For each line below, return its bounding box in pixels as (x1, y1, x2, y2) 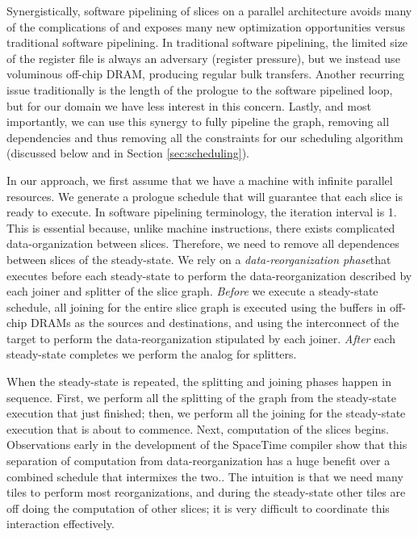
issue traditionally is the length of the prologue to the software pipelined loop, (6, 81, 393, 98)
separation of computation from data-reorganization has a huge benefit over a (6, 452, 391, 469)
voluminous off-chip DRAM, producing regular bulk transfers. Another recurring (6, 65, 404, 82)
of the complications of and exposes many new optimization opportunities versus (6, 18, 406, 35)
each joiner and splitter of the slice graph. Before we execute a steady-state (6, 283, 378, 300)
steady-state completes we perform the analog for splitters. (6, 346, 297, 363)
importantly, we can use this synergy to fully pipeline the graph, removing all (6, 113, 390, 130)
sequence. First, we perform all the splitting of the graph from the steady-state (6, 388, 396, 405)
